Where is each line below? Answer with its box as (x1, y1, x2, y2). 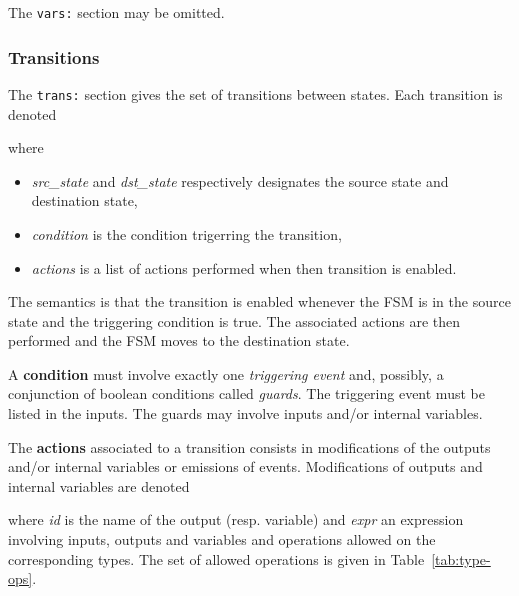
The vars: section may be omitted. (8, 2, 225, 22)
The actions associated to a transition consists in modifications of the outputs (8, 436, 491, 457)
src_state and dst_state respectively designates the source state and (31, 170, 449, 191)
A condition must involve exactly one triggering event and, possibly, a (8, 363, 444, 384)
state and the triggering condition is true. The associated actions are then (8, 310, 461, 331)
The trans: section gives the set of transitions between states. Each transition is (8, 83, 503, 104)
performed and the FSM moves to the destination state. (8, 330, 350, 351)
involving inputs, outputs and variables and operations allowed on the (8, 529, 436, 550)
